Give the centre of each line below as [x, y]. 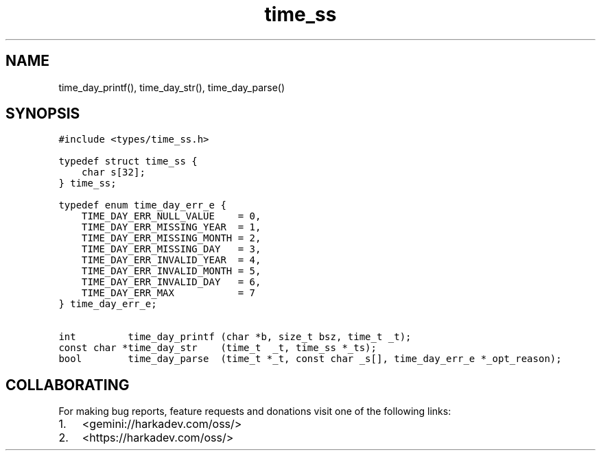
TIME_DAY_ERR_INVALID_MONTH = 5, [172, 271]
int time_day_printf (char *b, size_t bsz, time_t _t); [235, 337]
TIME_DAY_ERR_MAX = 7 [168, 293]
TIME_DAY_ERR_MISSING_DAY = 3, [172, 249]
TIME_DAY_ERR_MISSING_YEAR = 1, [172, 227]
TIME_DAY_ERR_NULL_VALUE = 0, [172, 216]
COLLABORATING [68, 385]
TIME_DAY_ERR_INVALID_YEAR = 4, [172, 260]
